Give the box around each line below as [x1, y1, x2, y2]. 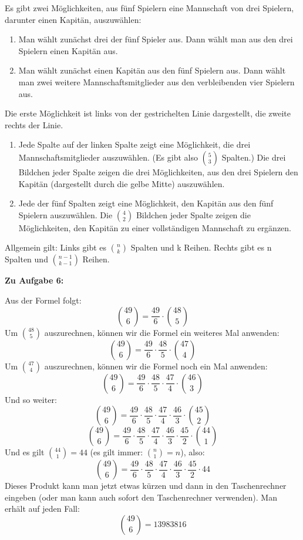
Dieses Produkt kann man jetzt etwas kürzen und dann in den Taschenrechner [5, 479, 287, 492]
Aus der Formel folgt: [5, 294, 82, 306]
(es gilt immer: [90, 446, 143, 458]
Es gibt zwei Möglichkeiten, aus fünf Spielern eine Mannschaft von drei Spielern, [5, 2, 294, 14]
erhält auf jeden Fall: [5, 502, 80, 515]
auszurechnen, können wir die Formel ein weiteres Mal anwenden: [44, 326, 280, 338]
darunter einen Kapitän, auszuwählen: [5, 13, 142, 25]
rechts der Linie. [5, 118, 63, 131]
